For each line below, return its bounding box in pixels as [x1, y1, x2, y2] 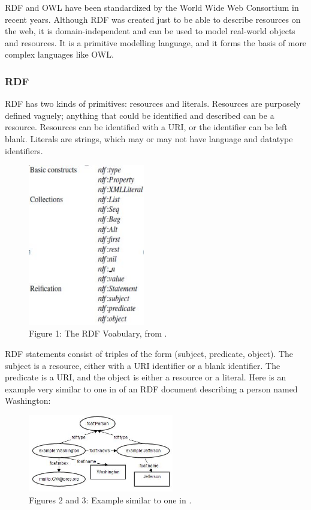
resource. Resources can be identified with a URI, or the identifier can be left [5, 121, 288, 133]
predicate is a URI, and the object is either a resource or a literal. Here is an [5, 371, 286, 383]
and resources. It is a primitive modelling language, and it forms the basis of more [5, 36, 307, 49]
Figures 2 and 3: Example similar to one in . [29, 493, 192, 506]
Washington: [5, 394, 51, 407]
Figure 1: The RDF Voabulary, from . [29, 327, 167, 340]
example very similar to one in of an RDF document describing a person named [5, 382, 298, 395]
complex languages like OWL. [5, 48, 114, 61]
